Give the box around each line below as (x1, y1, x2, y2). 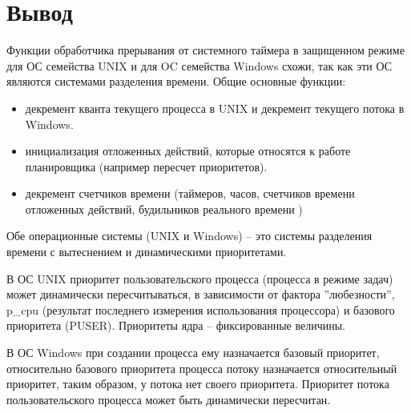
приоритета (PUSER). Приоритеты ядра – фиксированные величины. (6, 317, 345, 334)
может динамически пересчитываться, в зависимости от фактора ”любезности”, (6, 286, 395, 303)
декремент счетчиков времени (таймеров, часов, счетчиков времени (25, 185, 355, 202)
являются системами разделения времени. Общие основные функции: (6, 73, 346, 90)
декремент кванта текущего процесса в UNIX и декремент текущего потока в (25, 99, 405, 116)
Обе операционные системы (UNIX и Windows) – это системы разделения (6, 227, 373, 244)
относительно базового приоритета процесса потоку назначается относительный (6, 359, 397, 376)
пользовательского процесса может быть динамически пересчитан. (6, 391, 331, 407)
